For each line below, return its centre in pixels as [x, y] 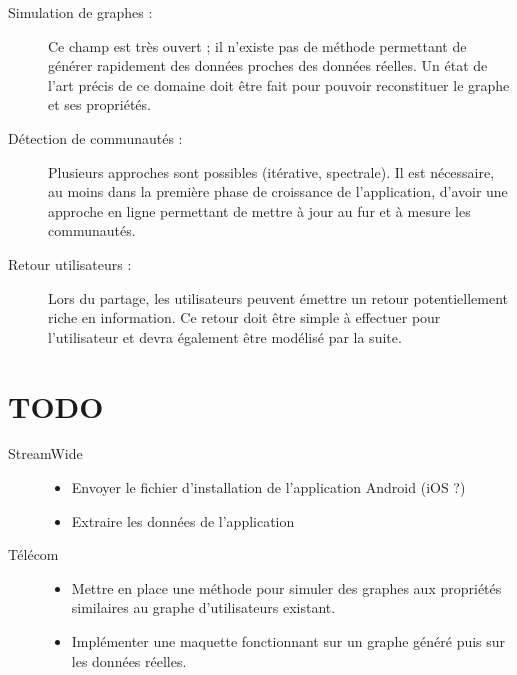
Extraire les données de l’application [183, 520]
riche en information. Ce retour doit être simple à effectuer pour [244, 317]
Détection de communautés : [95, 137]
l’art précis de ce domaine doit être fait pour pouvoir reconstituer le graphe [279, 84]
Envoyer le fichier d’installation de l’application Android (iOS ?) [268, 487]
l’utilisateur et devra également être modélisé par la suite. [225, 336]
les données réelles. [129, 660]
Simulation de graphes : [80, 12]
